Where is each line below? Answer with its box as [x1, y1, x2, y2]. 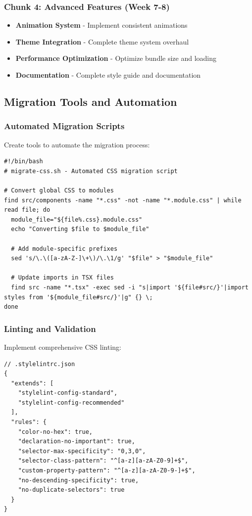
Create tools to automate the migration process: [4, 139, 150, 149]
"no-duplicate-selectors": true [18, 486, 125, 494]
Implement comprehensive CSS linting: [4, 341, 121, 352]
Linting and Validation [4, 322, 96, 334]
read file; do [4, 206, 50, 214]
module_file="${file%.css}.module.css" [11, 216, 143, 223]
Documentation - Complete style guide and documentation [15, 70, 201, 80]
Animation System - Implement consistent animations [15, 20, 188, 30]
